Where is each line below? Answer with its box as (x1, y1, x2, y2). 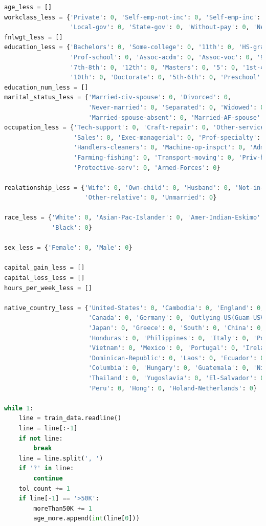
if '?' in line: (18, 465, 74, 472)
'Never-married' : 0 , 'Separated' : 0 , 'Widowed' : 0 (88, 103, 264, 111)
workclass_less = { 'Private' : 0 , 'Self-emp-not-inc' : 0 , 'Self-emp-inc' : (4, 13, 261, 21)
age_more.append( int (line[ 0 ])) (33, 515, 140, 522)
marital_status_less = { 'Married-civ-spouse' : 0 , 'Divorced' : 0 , (4, 94, 231, 101)
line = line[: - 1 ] (18, 424, 78, 432)
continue (33, 474, 63, 482)
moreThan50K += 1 (33, 505, 92, 512)
